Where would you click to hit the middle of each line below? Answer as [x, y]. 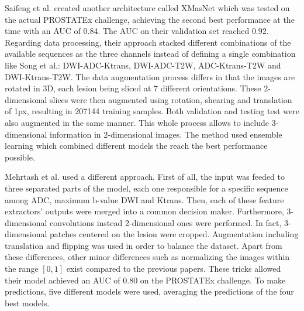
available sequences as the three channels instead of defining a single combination [150, 54]
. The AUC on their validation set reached [174, 31]
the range [22, 269]
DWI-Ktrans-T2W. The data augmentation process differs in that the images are [150, 76]
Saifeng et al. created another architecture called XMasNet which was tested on [147, 8]
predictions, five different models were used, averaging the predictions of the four [149, 291]
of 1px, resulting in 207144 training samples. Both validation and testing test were [152, 111]
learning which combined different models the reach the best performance [136, 146]
